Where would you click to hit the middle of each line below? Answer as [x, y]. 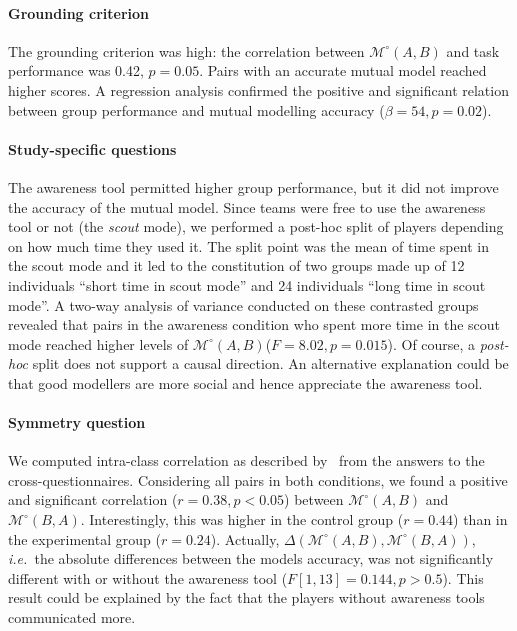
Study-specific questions [92, 148]
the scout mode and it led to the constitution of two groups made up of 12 [236, 265]
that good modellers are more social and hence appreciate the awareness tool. [245, 382]
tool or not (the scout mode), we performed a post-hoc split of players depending [256, 226]
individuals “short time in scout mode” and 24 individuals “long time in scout [247, 284]
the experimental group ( [84, 538]
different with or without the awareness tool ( [148, 577]
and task [473, 50]
